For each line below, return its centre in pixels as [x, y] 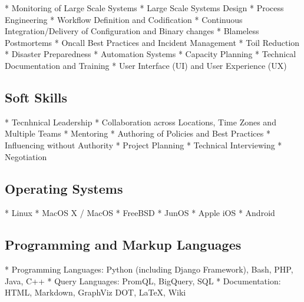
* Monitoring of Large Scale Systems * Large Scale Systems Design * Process [144, 8]
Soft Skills [36, 97]
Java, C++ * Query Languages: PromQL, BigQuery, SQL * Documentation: [143, 281]
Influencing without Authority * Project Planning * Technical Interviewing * [143, 145]
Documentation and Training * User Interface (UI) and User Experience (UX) [146, 65]
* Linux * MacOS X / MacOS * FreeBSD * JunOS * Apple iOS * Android [140, 213]
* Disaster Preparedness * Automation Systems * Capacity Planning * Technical [151, 54]
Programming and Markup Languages [123, 245]
